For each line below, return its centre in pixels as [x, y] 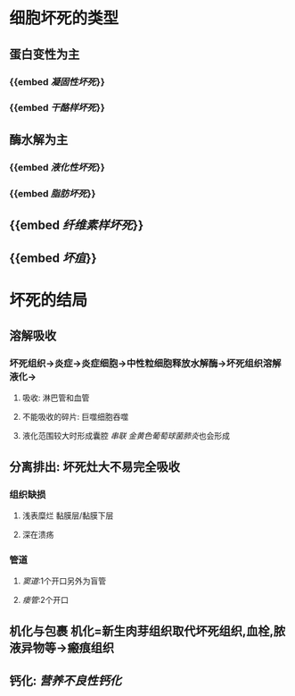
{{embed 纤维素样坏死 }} [77, 226]
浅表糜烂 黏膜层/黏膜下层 [68, 516]
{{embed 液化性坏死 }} [57, 167]
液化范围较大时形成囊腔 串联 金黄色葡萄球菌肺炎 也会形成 [126, 436]
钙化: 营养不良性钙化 [66, 681]
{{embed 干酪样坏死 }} [57, 108]
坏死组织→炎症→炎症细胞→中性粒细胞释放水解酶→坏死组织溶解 [145, 363]
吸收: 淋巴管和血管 [56, 398]
